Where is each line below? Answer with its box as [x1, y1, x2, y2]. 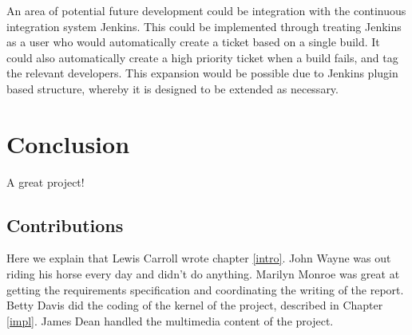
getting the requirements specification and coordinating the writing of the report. [6, 281, 404, 298]
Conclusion [6, 127, 130, 160]
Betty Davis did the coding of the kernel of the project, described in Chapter [6, 297, 383, 313]
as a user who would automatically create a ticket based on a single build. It [6, 33, 380, 50]
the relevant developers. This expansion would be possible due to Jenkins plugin [6, 65, 398, 81]
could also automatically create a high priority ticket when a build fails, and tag [6, 49, 398, 65]
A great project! [6, 173, 85, 190]
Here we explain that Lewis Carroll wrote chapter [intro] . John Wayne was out [6, 250, 391, 266]
